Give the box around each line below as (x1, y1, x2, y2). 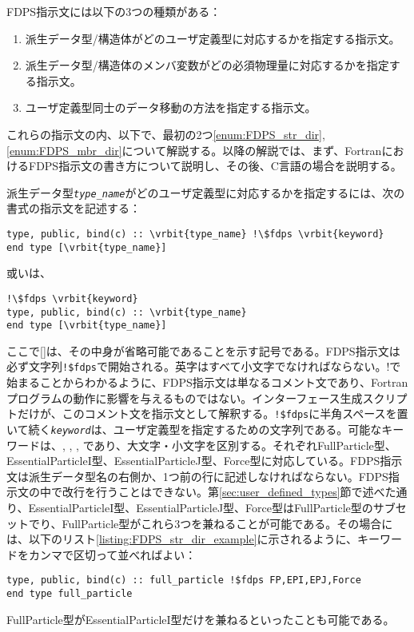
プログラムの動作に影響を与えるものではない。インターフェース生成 (6, 389, 363, 406)
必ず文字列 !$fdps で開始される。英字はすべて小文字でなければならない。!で (6, 358, 401, 375)
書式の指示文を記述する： (6, 200, 141, 217)
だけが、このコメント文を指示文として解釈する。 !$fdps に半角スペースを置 (17, 405, 408, 422)
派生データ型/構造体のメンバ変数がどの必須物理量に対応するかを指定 (25, 57, 389, 74)
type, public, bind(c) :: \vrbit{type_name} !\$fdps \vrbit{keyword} (6, 229, 384, 240)
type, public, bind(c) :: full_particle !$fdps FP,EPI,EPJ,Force (6, 574, 361, 586)
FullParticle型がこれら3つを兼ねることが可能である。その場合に (62, 515, 393, 531)
